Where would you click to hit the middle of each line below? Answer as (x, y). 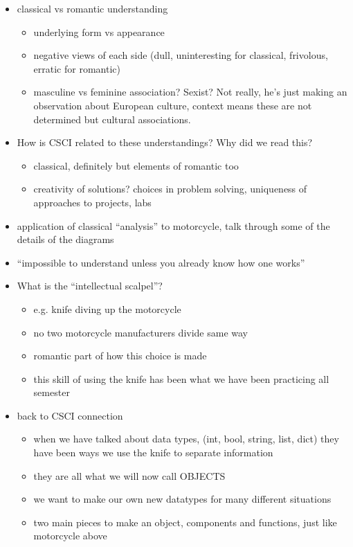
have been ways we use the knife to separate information (153, 452)
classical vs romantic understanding (92, 8)
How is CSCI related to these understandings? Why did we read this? (165, 142)
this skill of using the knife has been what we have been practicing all (181, 378)
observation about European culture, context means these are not (173, 105)
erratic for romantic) (77, 68)
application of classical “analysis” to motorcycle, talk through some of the (173, 225)
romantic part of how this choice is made (120, 356)
